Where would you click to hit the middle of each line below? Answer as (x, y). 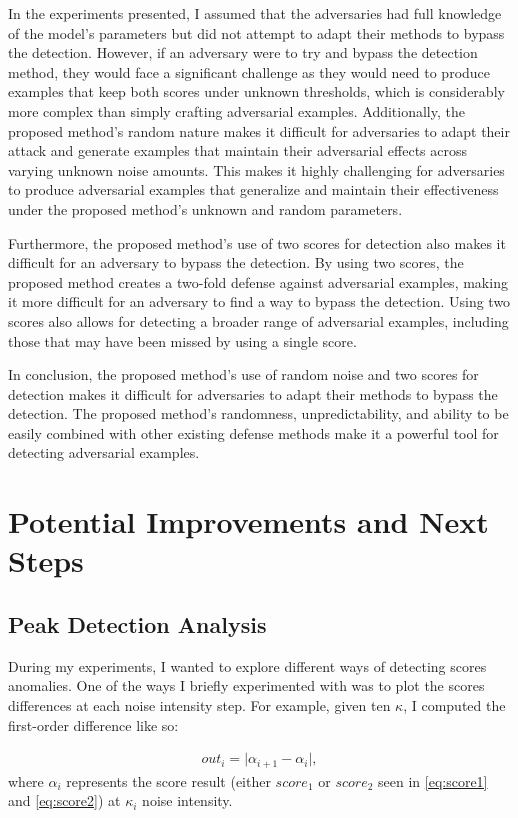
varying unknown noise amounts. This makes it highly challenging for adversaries (256, 169)
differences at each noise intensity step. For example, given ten (199, 705)
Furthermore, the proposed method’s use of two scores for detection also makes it (257, 242)
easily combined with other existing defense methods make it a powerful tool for (253, 432)
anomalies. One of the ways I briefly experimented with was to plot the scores (246, 685)
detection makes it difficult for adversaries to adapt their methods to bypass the (253, 393)
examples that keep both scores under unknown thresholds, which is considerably (256, 91)
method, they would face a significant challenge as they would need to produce (249, 71)
